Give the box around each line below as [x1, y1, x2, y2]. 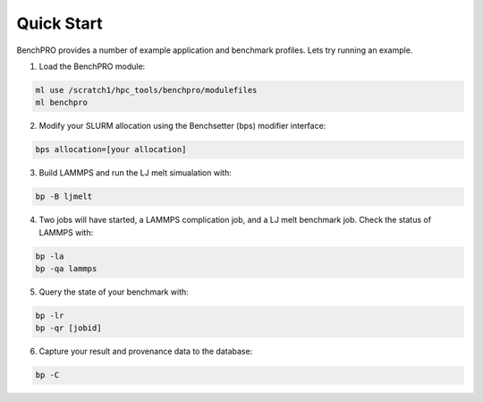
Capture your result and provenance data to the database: [38, 346, 253, 357]
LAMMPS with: [38, 227, 94, 237]
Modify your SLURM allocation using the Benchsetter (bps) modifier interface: [38, 121, 326, 132]
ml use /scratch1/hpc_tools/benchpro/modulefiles [35, 85, 258, 95]
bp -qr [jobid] [35, 323, 102, 333]
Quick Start [16, 13, 103, 33]
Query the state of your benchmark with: [38, 287, 190, 297]
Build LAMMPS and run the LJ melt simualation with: [38, 167, 232, 178]
